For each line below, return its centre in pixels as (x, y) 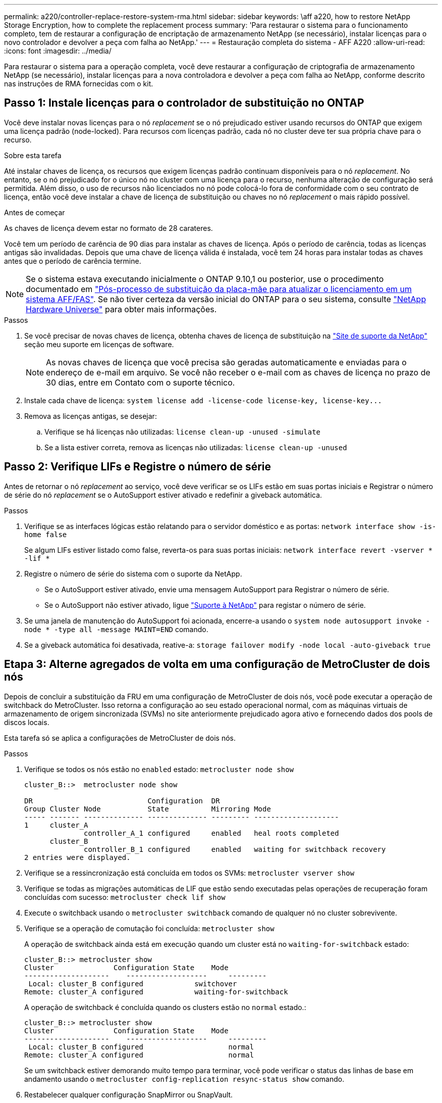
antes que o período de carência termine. (73, 261)
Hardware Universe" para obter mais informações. (121, 309)
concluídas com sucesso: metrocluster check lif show (125, 897)
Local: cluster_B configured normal (141, 1047)
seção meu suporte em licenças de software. (99, 344)
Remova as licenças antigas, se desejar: (91, 416)
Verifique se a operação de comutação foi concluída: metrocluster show (149, 928)
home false (46, 534)
